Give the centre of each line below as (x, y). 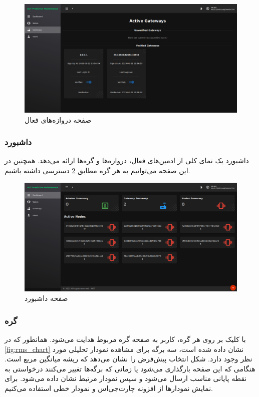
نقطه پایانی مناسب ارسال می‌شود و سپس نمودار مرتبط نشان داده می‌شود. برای (126, 378)
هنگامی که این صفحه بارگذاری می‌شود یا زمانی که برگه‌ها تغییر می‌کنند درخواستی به (130, 368)
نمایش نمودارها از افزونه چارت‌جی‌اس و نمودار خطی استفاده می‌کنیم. (109, 388)
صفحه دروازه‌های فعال (58, 119)
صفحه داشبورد (46, 298)
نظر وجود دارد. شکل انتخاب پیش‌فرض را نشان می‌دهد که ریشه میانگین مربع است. (128, 359)
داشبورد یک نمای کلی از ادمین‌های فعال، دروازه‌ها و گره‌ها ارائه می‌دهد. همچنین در (127, 160)
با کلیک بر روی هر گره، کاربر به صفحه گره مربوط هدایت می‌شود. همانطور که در (125, 339)
